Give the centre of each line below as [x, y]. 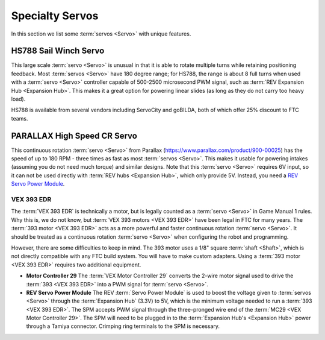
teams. [20, 118]
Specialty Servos [55, 16]
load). [18, 99]
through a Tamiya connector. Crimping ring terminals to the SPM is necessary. [123, 326]
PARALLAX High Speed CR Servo [74, 136]
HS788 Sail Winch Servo [58, 51]
